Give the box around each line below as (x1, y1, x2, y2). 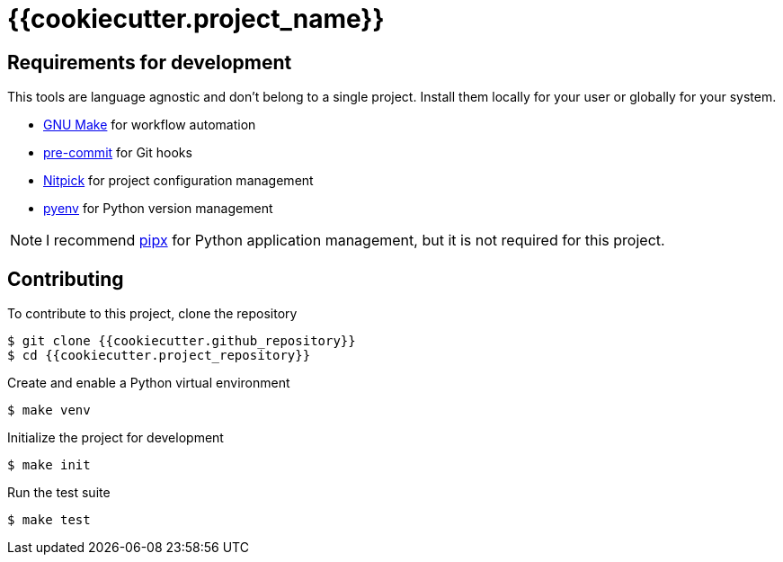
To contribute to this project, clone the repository (7, 306, 298, 322)
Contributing (7, 267, 124, 290)
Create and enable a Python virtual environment (7, 375, 290, 391)
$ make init (7, 458, 91, 473)
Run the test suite (7, 485, 111, 501)
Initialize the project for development (7, 430, 224, 446)
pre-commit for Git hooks (43, 145, 192, 161)
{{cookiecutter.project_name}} (7, 4, 385, 34)
